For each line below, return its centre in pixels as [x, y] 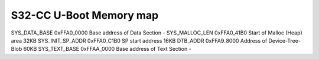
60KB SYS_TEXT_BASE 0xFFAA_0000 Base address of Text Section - [107, 49]
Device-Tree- [285, 40]
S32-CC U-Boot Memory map [85, 15]
